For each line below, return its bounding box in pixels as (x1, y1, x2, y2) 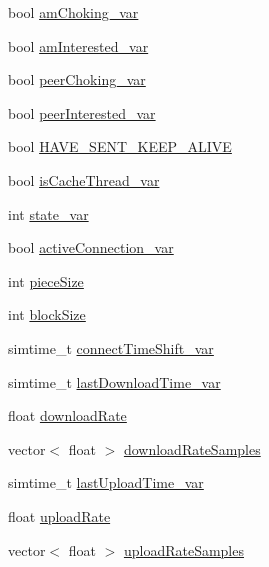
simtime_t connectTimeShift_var (8, 337, 214, 358)
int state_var (8, 203, 89, 224)
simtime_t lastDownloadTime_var (8, 371, 221, 392)
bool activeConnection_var (8, 237, 174, 258)
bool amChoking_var (8, 2, 139, 22)
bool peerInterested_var (8, 102, 156, 123)
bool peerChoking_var (8, 69, 146, 90)
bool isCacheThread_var (8, 169, 160, 190)
